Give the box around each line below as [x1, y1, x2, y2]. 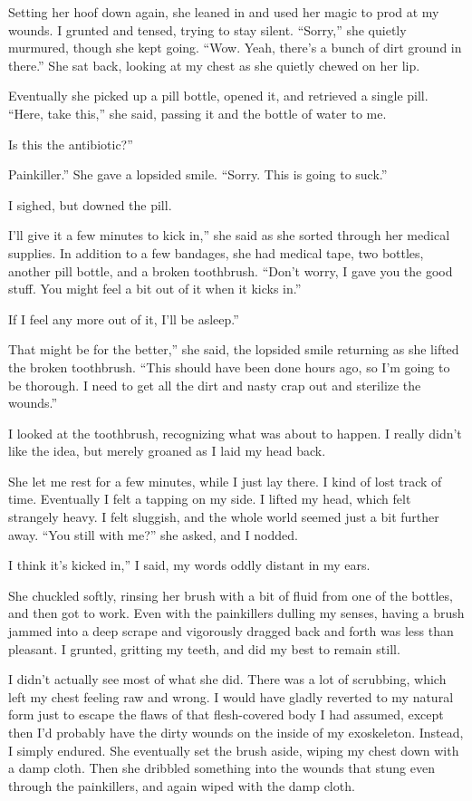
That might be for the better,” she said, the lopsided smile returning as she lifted [8, 340, 459, 359]
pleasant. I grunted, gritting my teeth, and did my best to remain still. [8, 639, 400, 658]
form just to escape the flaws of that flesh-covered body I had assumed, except [8, 705, 444, 724]
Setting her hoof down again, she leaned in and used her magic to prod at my [8, 3, 439, 21]
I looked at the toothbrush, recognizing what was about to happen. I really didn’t [8, 423, 462, 442]
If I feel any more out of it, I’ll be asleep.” [8, 309, 239, 328]
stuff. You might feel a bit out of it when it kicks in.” [8, 279, 302, 298]
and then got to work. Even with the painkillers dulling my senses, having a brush [8, 603, 465, 622]
